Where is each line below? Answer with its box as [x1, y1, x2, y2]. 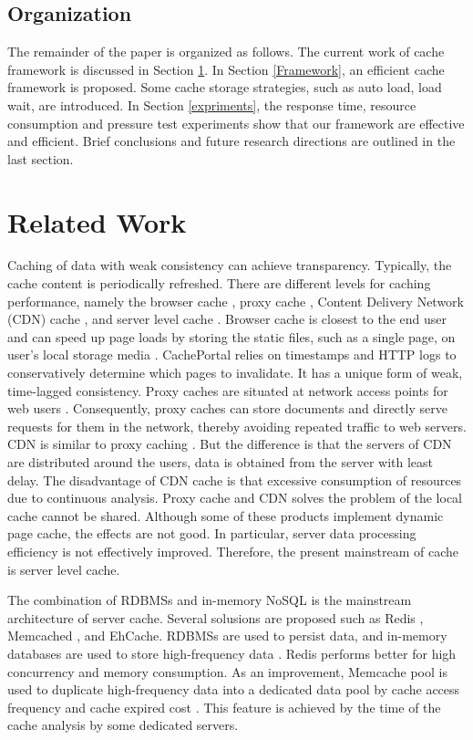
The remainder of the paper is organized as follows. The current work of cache [7, 42, 445, 61]
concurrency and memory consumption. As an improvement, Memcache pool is [7, 662, 447, 681]
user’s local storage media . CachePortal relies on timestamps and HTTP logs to [7, 345, 457, 364]
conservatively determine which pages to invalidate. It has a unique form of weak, [7, 363, 463, 382]
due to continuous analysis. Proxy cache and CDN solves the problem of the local [7, 488, 462, 507]
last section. [7, 149, 74, 168]
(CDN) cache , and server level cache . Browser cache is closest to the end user [7, 309, 447, 328]
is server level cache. [7, 559, 120, 578]
